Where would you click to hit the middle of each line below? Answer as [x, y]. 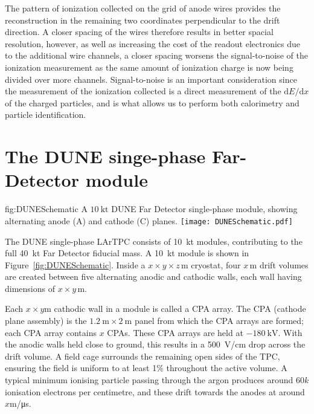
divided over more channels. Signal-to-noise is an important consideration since [151, 79]
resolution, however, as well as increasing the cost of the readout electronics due [153, 43]
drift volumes [284, 264]
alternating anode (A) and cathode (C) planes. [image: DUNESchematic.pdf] [149, 220]
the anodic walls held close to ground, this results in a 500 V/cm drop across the [155, 344]
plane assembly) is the [46, 321]
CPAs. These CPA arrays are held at [175, 332]
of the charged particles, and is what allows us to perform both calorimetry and [152, 102]
